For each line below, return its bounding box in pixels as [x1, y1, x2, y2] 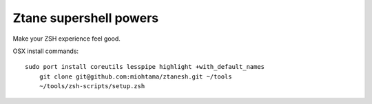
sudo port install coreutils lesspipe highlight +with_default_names [25, 63, 265, 71]
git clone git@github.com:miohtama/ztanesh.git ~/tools [39, 72, 232, 81]
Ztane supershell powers [12, 10, 159, 25]
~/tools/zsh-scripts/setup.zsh [39, 83, 145, 90]
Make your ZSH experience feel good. [12, 34, 121, 43]
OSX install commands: [12, 47, 79, 55]
